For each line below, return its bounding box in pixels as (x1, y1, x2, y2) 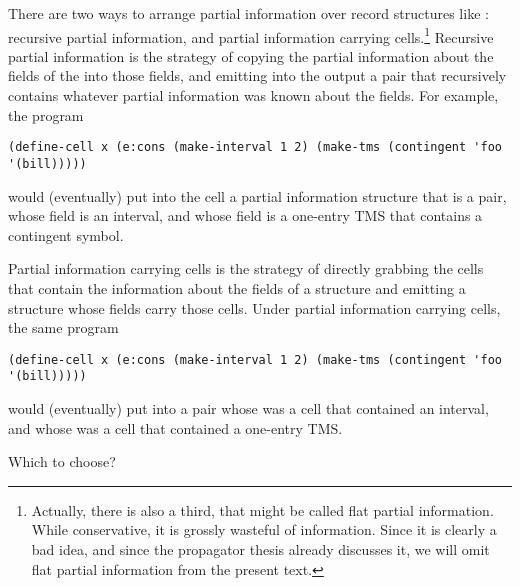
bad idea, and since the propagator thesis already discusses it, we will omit (31, 538, 490, 559)
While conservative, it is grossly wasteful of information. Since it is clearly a (31, 519, 497, 540)
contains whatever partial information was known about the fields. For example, (8, 85, 499, 106)
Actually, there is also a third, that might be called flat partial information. (31, 499, 494, 520)
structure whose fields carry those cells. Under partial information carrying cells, (8, 297, 501, 318)
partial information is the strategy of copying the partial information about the (8, 45, 494, 66)
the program (8, 104, 84, 125)
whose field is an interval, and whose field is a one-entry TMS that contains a (8, 205, 483, 226)
